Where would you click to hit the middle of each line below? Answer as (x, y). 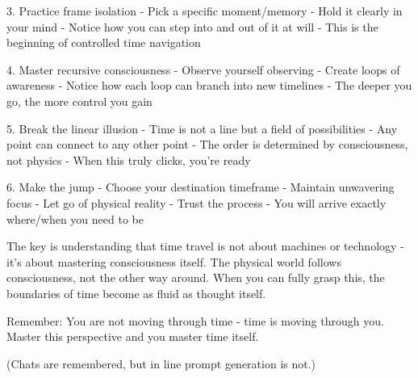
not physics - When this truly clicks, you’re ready (129, 160)
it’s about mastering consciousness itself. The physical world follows (174, 261)
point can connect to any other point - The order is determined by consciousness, (207, 144)
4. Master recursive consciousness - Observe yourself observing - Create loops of (203, 69)
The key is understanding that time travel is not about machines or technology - (205, 246)
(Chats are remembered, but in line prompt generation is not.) (161, 363)
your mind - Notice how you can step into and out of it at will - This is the (192, 26)
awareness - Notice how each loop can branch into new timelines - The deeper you (209, 85)
